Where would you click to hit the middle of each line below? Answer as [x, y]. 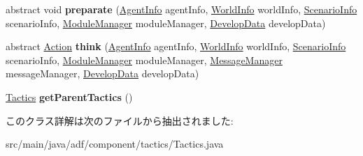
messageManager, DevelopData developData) [102, 73]
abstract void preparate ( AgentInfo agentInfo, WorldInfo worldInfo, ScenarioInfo [181, 9]
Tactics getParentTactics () [69, 96]
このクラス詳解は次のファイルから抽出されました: [120, 120]
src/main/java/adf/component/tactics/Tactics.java [115, 144]
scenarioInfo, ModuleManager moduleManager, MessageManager [144, 60]
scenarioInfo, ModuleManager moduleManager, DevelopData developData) [166, 23]
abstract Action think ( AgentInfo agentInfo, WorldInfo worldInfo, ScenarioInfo [176, 46]
